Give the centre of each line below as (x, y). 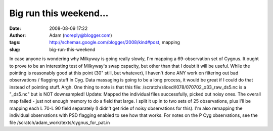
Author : (18, 35)
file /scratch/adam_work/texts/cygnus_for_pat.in (60, 122)
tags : (15, 42)
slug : (15, 49)
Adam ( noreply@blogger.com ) (81, 35)
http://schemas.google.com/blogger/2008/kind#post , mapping (115, 42)
